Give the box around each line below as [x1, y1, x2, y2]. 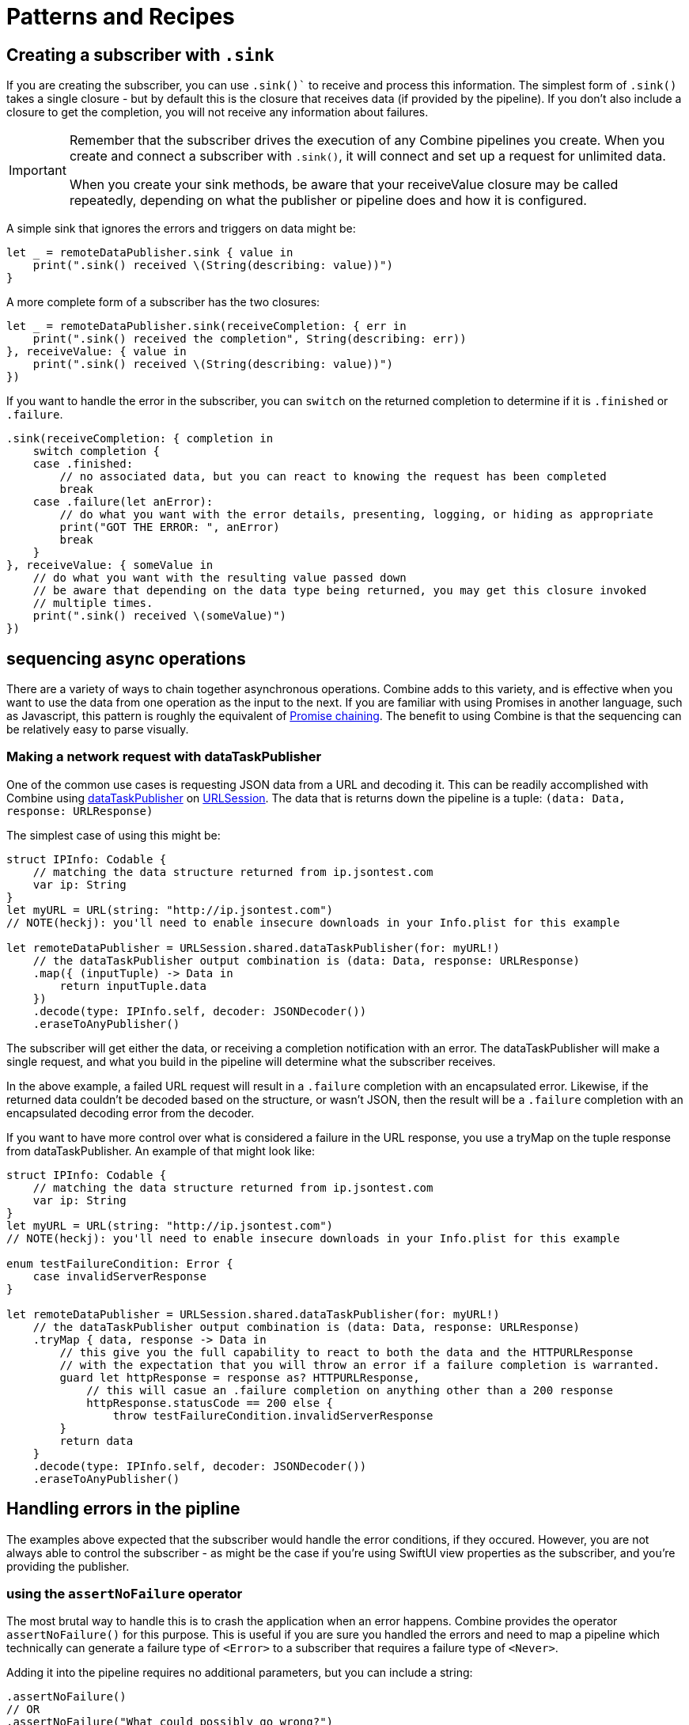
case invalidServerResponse [32, 1269, 206, 1283]
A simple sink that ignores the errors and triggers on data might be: [6, 222, 356, 236]
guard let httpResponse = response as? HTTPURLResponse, [59, 1371, 420, 1384]
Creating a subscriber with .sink [6, 44, 274, 65]
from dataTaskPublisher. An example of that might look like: [6, 1143, 315, 1158]
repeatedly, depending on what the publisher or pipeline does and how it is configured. [69, 192, 587, 209]
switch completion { [32, 445, 160, 458]
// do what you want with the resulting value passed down [32, 571, 407, 585]
